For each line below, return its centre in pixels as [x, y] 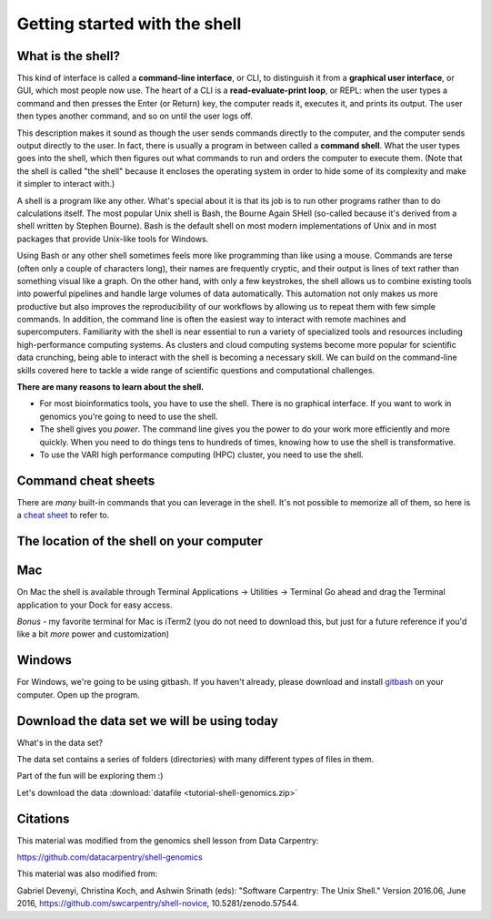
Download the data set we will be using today [148, 721]
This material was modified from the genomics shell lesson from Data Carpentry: [168, 840]
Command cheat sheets [86, 480]
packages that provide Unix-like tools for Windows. [113, 239]
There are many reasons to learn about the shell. [110, 387]
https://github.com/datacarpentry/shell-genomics [110, 857]
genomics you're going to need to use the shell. [129, 416]
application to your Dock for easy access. [95, 605]
